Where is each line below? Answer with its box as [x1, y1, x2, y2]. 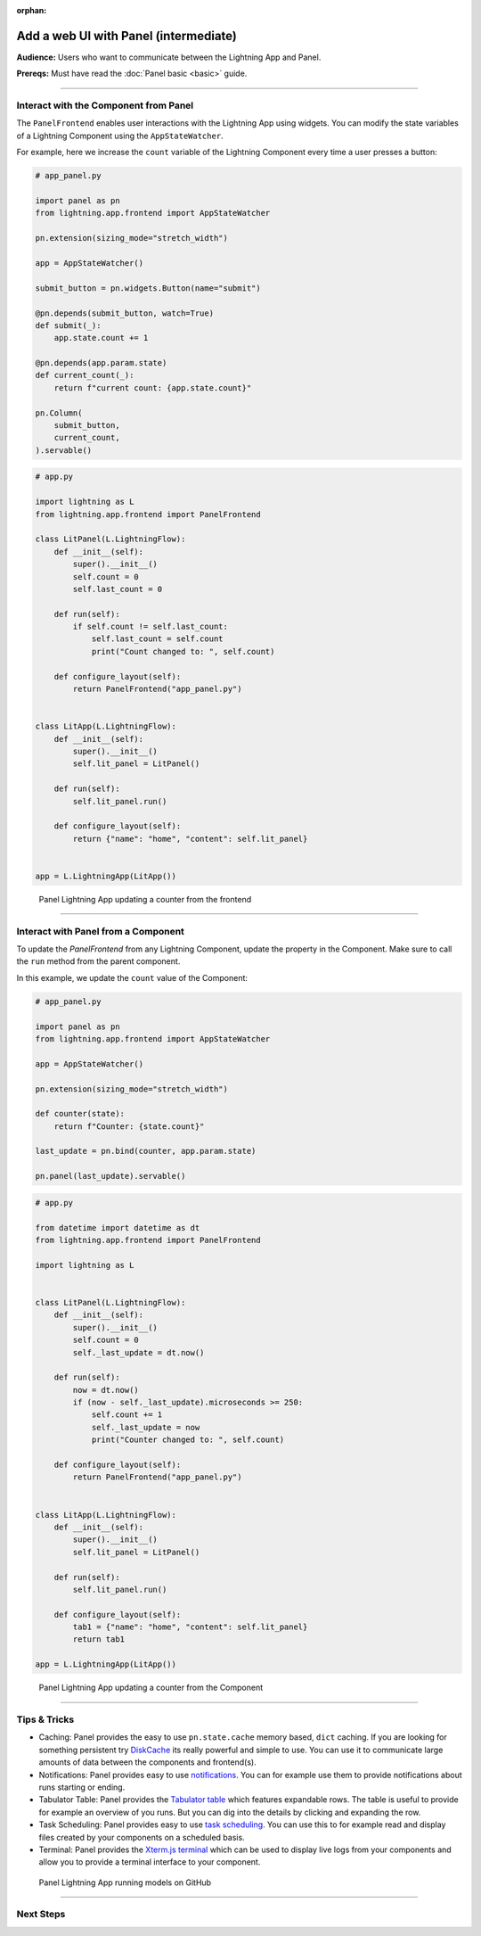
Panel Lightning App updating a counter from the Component [38, 1682, 264, 1693]
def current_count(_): [35, 370, 135, 381]
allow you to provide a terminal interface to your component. [38, 1857, 261, 1867]
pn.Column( [35, 408, 83, 418]
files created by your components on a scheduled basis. [38, 1832, 245, 1842]
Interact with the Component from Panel [16, 99, 194, 111]
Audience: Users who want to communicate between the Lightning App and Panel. [16, 52, 322, 62]
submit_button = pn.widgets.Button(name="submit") [35, 283, 262, 293]
